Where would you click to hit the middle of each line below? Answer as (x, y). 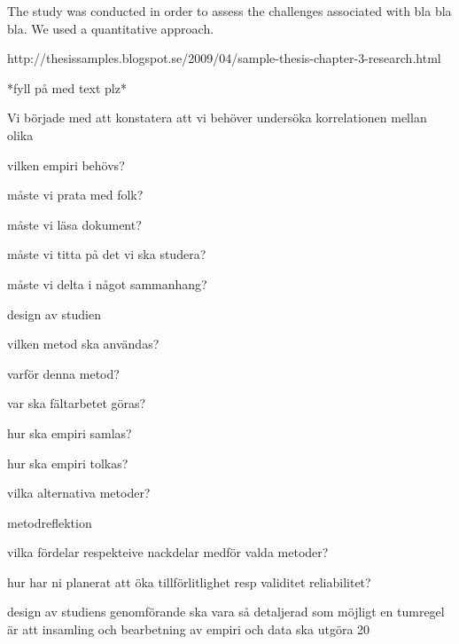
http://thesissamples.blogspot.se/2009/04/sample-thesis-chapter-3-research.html (224, 58)
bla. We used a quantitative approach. (111, 28)
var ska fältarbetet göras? (77, 403)
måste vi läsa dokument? (74, 224)
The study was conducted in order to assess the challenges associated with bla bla (229, 11)
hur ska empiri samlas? (70, 432)
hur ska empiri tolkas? (68, 463)
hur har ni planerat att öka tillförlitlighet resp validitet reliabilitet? (189, 581)
